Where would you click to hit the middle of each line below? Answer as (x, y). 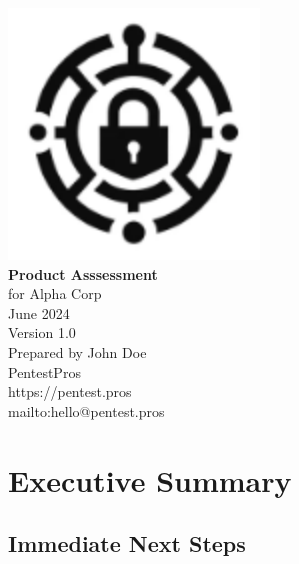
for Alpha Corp (55, 293)
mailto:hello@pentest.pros (86, 410)
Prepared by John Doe (77, 351)
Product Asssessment (83, 273)
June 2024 (39, 312)
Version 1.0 (42, 332)
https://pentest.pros (70, 391)
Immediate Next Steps (127, 543)
